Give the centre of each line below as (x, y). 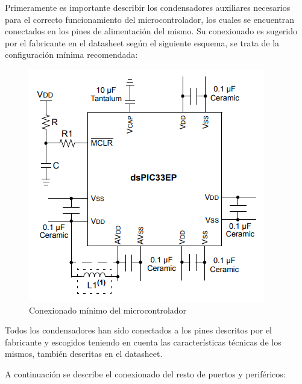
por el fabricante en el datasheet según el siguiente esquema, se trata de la (142, 42)
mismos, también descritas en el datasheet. (84, 354)
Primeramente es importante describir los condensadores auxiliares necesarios (148, 7)
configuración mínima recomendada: (71, 54)
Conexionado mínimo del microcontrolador (108, 310)
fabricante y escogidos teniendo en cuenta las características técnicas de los (143, 342)
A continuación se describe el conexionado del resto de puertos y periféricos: (145, 373)
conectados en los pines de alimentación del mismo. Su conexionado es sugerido (151, 31)
